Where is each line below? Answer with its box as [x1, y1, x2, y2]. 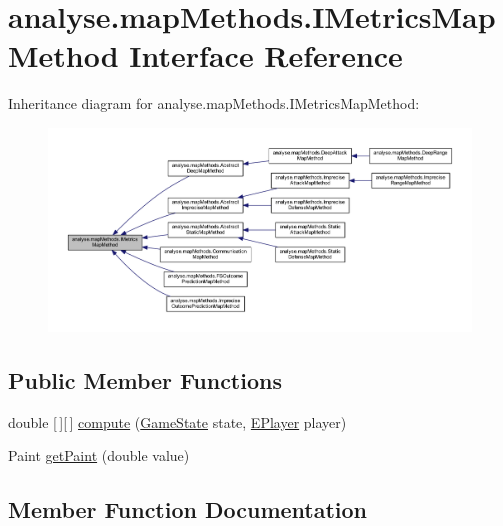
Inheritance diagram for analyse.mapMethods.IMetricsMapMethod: [8, 93, 420, 114]
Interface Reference [129, 35, 403, 76]
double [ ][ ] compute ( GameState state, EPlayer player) [8, 411, 347, 432]
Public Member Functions [8, 364, 282, 395]
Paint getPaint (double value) [8, 445, 190, 466]
